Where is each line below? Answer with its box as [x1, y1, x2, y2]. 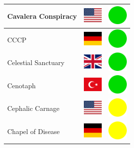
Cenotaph [7, 80, 36, 90]
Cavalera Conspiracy [7, 11, 77, 21]
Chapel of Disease [7, 126, 60, 136]
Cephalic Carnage [7, 103, 60, 113]
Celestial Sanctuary [7, 57, 65, 67]
